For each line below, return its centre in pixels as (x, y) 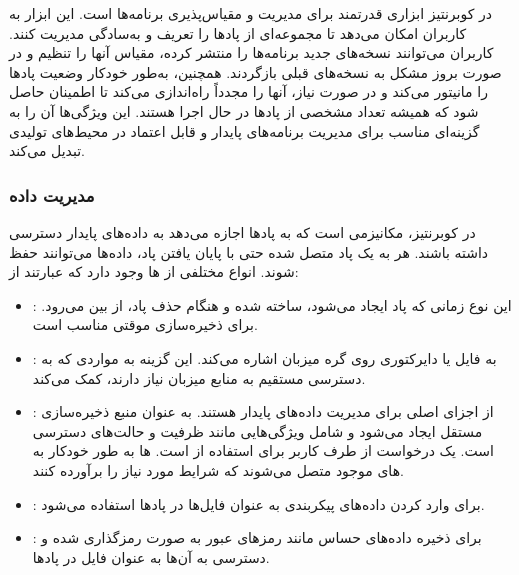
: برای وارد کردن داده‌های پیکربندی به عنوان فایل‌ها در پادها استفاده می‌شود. (258, 503)
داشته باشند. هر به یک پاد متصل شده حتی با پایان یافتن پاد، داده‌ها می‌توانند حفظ (249, 251)
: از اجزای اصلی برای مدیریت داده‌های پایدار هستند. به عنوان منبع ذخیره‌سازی (263, 411)
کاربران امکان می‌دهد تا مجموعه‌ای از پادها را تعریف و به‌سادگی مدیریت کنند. (238, 32)
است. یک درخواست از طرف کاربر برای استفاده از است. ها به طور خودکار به (263, 450)
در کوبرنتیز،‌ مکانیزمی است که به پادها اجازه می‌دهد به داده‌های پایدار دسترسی (242, 231)
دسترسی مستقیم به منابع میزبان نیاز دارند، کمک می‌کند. (199, 377)
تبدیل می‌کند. (47, 150)
